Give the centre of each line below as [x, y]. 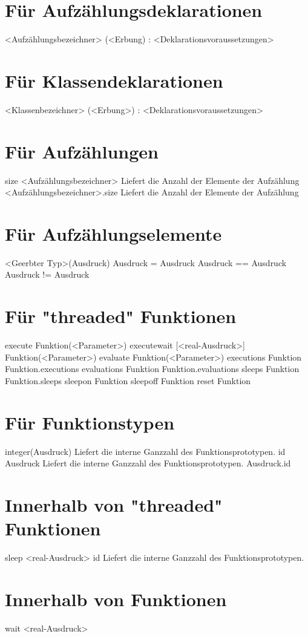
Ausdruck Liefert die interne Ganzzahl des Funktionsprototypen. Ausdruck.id [148, 463]
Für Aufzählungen [82, 151]
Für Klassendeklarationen [114, 80]
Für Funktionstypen [90, 422]
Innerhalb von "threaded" [114, 505]
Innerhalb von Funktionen [116, 599]
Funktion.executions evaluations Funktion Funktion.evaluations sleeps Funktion [152, 369]
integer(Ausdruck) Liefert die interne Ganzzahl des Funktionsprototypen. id [145, 451]
